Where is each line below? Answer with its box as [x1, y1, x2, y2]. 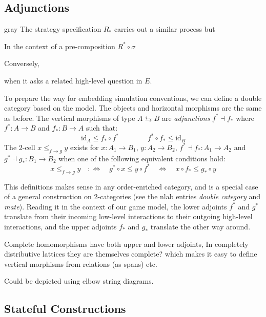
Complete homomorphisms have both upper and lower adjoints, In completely [4, 238, 249, 249]
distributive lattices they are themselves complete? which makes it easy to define [4, 248, 257, 259]
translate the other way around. [150, 221, 251, 231]
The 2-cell [4, 141, 35, 152]
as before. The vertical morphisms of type [4, 112, 135, 123]
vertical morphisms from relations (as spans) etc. [4, 258, 157, 269]
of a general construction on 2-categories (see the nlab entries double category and [4, 191, 261, 202]
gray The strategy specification [4, 24, 101, 34]
